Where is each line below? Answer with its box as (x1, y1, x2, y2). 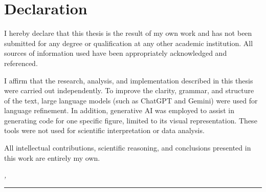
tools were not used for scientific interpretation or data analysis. (4, 125, 205, 136)
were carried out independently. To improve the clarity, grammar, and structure (4, 85, 254, 96)
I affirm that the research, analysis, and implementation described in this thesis (4, 75, 253, 86)
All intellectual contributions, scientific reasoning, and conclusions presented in (4, 142, 251, 153)
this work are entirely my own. (4, 152, 100, 163)
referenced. (4, 57, 38, 68)
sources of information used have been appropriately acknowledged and (4, 48, 227, 58)
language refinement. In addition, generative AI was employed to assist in (4, 105, 234, 116)
